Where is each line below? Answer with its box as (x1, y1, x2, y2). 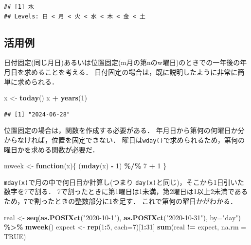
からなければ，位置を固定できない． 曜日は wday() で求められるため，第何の (4, 134, 245, 145)
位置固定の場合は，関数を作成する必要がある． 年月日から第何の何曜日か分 (4, 125, 245, 135)
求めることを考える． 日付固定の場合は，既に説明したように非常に (24, 66, 238, 77)
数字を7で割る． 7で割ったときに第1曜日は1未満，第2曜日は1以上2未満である (4, 186, 248, 196)
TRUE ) (4, 231, 26, 241)
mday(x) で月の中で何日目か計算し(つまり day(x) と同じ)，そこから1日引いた (4, 177, 244, 187)
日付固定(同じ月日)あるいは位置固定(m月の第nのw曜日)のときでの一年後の (4, 57, 240, 67)
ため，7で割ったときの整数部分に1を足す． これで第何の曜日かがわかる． (4, 196, 237, 206)
